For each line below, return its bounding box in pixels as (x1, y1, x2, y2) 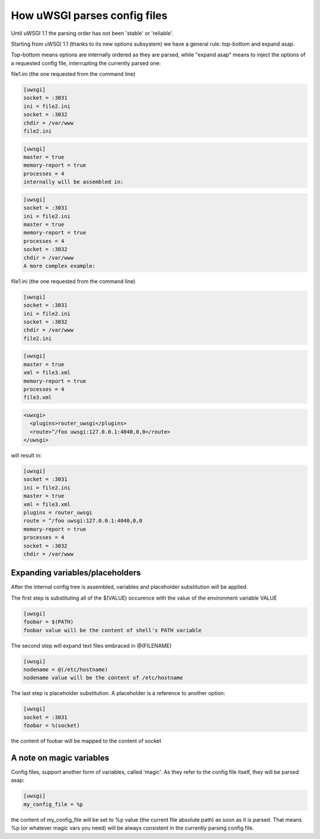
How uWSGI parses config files (11, 9, 168, 22)
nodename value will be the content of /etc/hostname (23, 674, 183, 681)
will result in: (11, 452, 42, 459)
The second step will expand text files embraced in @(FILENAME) (11, 642, 172, 649)
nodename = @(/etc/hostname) (23, 666, 108, 673)
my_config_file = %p (23, 800, 83, 808)
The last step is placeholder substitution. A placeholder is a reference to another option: (11, 690, 225, 697)
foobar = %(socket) (23, 722, 80, 729)
